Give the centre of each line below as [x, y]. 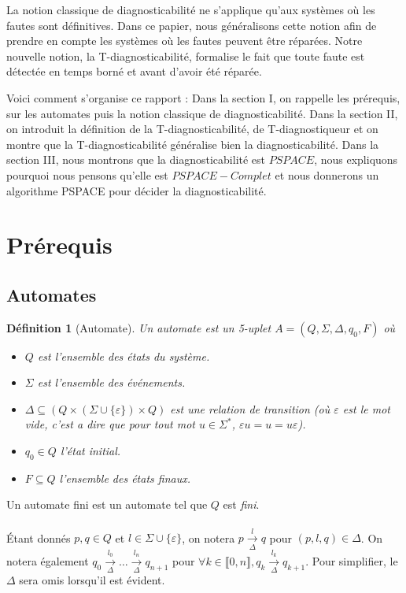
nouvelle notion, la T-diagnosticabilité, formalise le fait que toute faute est [186, 56]
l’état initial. [90, 451]
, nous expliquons [356, 159]
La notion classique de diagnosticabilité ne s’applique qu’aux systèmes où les [191, 9]
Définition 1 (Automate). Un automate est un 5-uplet [139, 327]
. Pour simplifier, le [352, 560]
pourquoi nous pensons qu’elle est [87, 174]
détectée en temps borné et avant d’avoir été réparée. [134, 71]
